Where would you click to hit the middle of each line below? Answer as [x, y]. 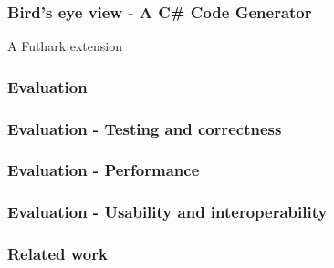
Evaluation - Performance [104, 170]
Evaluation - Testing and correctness [145, 128]
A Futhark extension [65, 46]
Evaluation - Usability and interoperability [167, 212]
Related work [57, 254]
